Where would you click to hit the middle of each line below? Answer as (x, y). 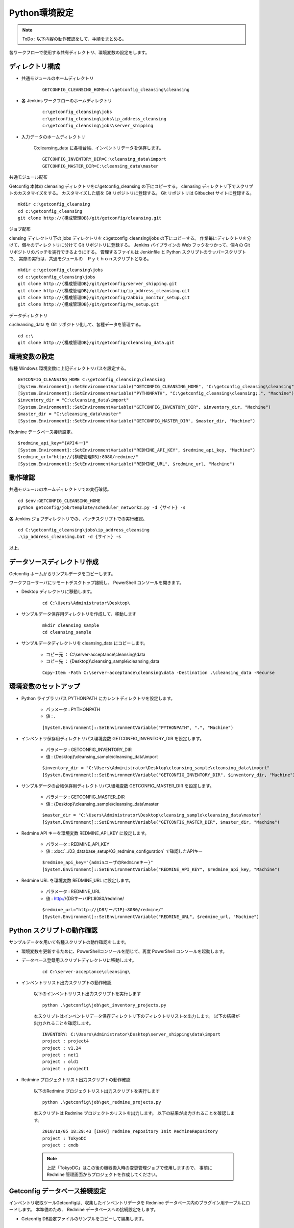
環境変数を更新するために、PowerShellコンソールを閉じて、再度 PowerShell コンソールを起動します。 (124, 951)
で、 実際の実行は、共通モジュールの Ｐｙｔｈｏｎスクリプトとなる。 (80, 259)
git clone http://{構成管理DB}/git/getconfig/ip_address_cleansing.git (104, 291)
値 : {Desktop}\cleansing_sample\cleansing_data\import (102, 756)
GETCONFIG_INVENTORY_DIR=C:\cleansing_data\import (104, 159)
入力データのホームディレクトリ (53, 137)
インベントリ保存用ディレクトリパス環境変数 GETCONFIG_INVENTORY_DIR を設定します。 (113, 739)
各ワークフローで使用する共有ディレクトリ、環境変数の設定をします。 (79, 53)
